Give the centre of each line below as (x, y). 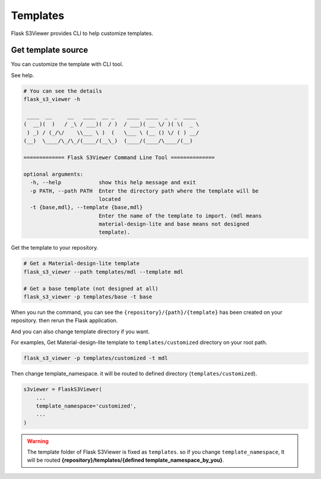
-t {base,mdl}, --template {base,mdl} (86, 207)
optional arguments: (53, 174)
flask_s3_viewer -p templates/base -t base (88, 297)
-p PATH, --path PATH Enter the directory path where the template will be (144, 191)
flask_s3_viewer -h (52, 99)
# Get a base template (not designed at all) (91, 289)
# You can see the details (63, 91)
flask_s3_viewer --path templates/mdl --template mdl (103, 272)
